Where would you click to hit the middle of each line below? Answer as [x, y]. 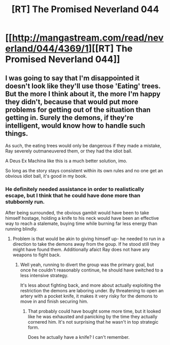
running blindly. [22, 229]
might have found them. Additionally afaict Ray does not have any [81, 250]
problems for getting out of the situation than [78, 110]
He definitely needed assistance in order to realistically [75, 189]
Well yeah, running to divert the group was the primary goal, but [87, 265]
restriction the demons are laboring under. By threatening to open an [92, 291]
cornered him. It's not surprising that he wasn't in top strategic [93, 322]
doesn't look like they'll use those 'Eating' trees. [83, 86]
